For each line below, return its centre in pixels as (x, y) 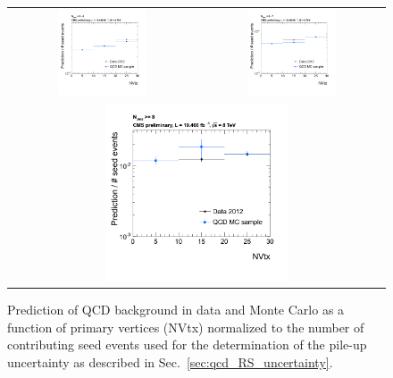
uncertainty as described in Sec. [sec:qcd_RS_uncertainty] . (170, 361)
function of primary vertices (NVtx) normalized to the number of (186, 327)
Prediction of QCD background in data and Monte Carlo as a (176, 310)
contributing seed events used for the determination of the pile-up (187, 344)
